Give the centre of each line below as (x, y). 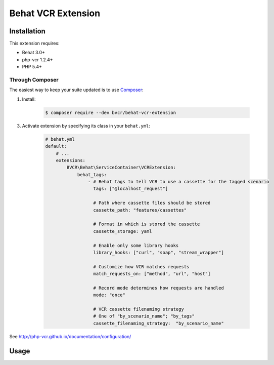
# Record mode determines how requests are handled (159, 288)
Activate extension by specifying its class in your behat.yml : (86, 126)
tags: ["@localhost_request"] (131, 189)
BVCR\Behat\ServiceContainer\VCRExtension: (121, 168)
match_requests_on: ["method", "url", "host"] (152, 274)
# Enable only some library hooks (136, 245)
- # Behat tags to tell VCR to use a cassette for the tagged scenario (178, 182)
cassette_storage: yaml (123, 231)
